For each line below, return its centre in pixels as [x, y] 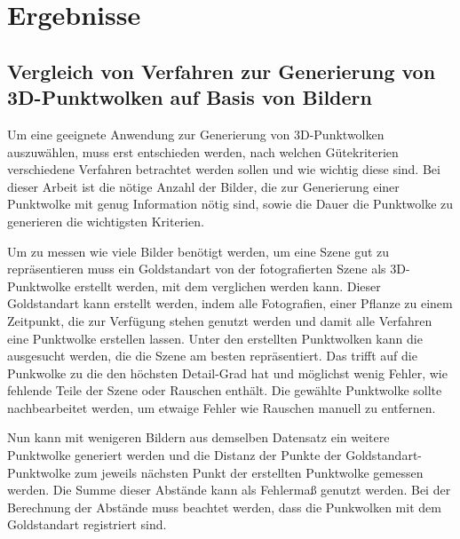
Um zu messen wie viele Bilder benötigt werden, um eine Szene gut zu [198, 251]
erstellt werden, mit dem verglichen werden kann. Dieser [228, 285]
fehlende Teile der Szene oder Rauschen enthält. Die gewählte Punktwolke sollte [225, 390]
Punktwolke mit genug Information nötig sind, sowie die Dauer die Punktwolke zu [230, 204]
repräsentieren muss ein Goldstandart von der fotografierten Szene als [197, 269]
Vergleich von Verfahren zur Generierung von [222, 71]
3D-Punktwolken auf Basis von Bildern [190, 97]
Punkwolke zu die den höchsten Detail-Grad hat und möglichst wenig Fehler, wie [227, 373]
